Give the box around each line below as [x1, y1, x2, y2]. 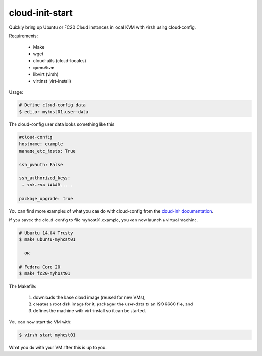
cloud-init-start [9, 7, 73, 18]
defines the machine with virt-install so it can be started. [33, 308, 146, 314]
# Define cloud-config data [19, 102, 86, 108]
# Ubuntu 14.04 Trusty [19, 230, 73, 236]
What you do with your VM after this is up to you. [9, 344, 107, 350]
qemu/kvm [33, 65, 55, 70]
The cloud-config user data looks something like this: [9, 121, 116, 127]
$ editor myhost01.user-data [19, 109, 89, 115]
